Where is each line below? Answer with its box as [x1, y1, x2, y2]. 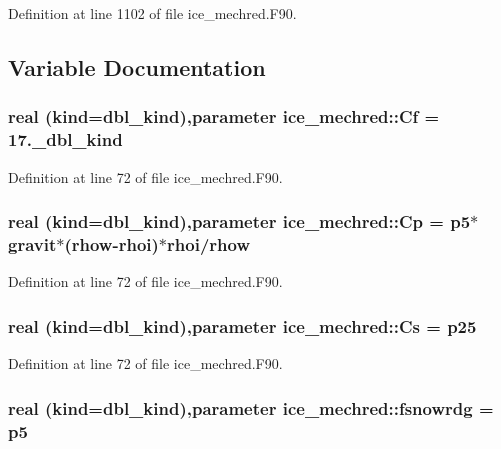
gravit [8, 231, 57, 256]
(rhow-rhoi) [64, 231, 159, 256]
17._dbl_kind [8, 127, 123, 152]
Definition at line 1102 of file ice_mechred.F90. [8, 3, 297, 23]
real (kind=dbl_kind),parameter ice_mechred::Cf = [8, 104, 440, 129]
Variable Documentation [8, 51, 266, 82]
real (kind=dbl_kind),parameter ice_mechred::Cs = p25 [8, 313, 477, 338]
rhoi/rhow [167, 231, 250, 256]
